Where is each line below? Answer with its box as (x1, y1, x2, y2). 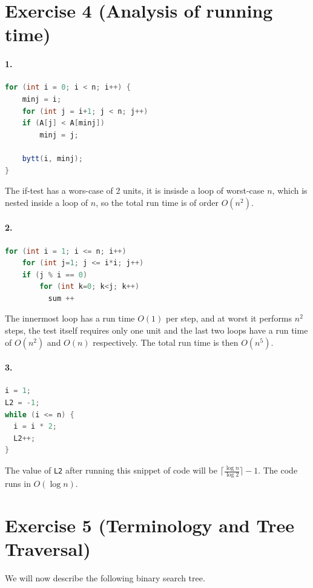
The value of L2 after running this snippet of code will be (5, 464, 217, 477)
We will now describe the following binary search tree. (5, 571, 205, 584)
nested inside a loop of (5, 196, 88, 208)
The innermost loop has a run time (5, 312, 135, 325)
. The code (258, 464, 298, 477)
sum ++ (48, 294, 74, 303)
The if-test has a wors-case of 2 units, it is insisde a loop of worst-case (5, 184, 265, 197)
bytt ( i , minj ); (22, 154, 83, 163)
